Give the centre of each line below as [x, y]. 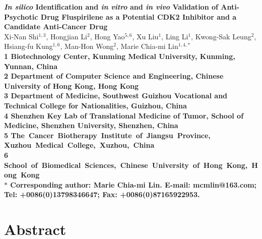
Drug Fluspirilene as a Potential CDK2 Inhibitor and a [139, 16]
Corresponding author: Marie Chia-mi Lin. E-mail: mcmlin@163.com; [134, 184]
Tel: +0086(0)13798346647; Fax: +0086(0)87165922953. [102, 194]
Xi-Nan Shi [21, 36]
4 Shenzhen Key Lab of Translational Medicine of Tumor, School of [124, 115]
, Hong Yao [107, 36]
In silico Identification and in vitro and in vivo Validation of [111, 7]
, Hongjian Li [67, 36]
